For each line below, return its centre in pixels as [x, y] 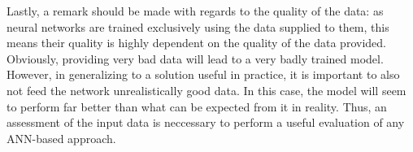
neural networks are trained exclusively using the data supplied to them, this [198, 26]
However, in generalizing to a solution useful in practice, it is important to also [203, 74]
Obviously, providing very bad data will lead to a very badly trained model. [195, 58]
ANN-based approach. [61, 138]
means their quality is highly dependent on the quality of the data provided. [196, 43]
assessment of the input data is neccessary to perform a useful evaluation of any [206, 122]
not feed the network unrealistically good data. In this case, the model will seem [206, 90]
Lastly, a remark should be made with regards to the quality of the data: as [195, 11]
